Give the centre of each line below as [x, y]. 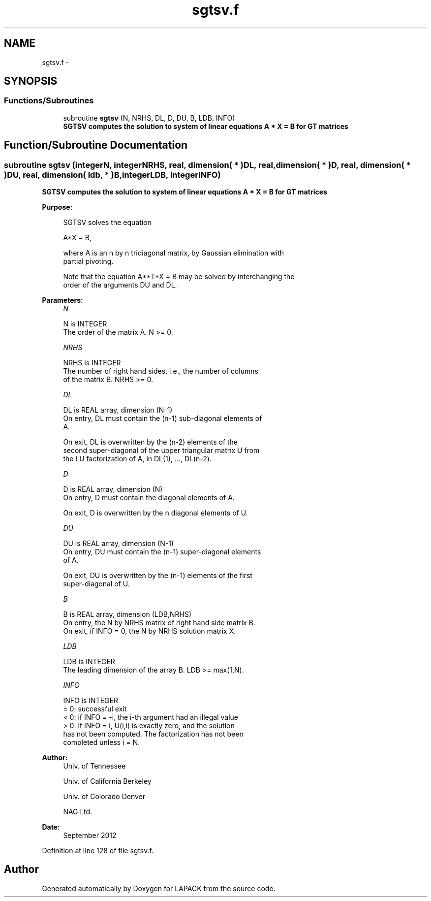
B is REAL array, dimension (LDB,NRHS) [127, 614]
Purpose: [57, 207]
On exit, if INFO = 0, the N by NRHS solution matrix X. [150, 631]
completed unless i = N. [102, 742]
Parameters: [62, 300]
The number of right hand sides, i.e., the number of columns [161, 371]
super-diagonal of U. [96, 584]
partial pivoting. [88, 261]
